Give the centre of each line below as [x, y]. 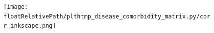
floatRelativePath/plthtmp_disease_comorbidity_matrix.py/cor [107, 16]
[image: [16, 7]
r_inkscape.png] [30, 26]
